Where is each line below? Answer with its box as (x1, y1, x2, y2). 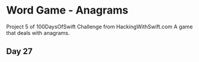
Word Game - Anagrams (6, 4, 128, 17)
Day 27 (6, 47, 33, 57)
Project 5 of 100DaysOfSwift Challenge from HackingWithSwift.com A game (6, 23, 193, 30)
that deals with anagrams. (6, 29, 70, 36)
